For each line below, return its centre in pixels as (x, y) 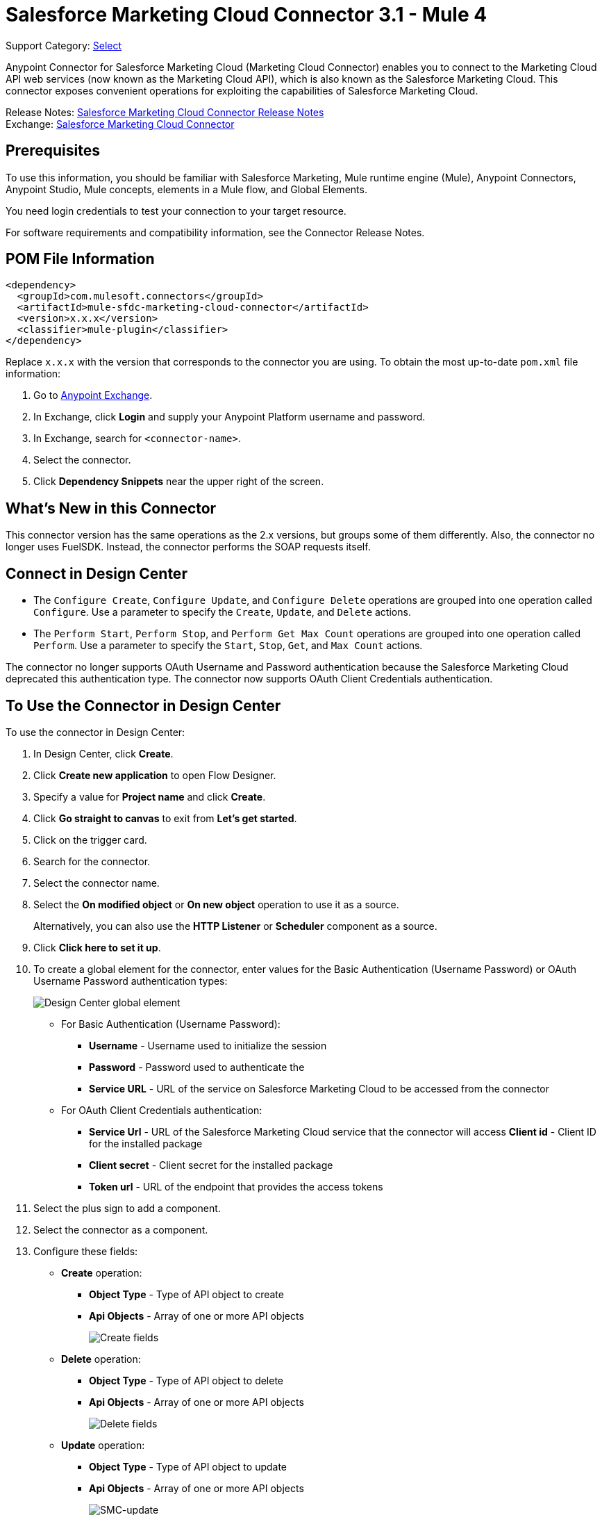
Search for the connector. (92, 861)
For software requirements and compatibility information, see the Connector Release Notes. (215, 232)
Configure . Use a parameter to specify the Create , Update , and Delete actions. (222, 612)
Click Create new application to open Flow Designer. (155, 775)
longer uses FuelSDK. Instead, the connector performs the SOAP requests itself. (188, 547)
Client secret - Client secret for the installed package (211, 1165)
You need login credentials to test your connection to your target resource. (176, 211)
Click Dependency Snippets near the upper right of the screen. (179, 482)
